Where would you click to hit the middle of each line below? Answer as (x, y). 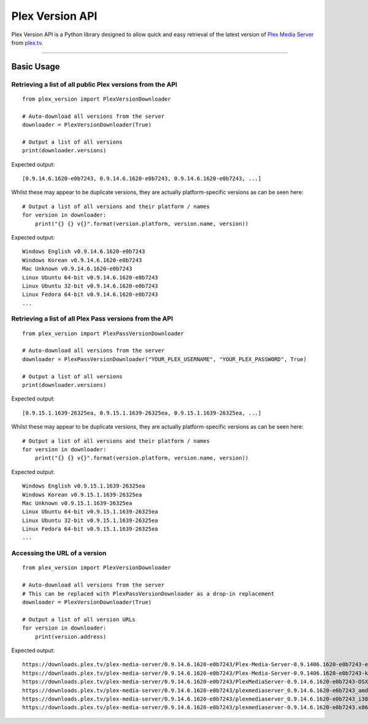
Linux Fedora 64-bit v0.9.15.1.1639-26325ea (90, 529)
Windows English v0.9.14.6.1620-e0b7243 (84, 251)
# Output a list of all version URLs (79, 619)
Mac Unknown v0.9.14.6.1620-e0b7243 (77, 269)
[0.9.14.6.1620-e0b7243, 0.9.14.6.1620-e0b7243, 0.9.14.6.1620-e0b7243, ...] (142, 179)
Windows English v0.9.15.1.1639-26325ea (84, 486)
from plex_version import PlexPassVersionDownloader (103, 333)
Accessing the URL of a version (59, 553)
